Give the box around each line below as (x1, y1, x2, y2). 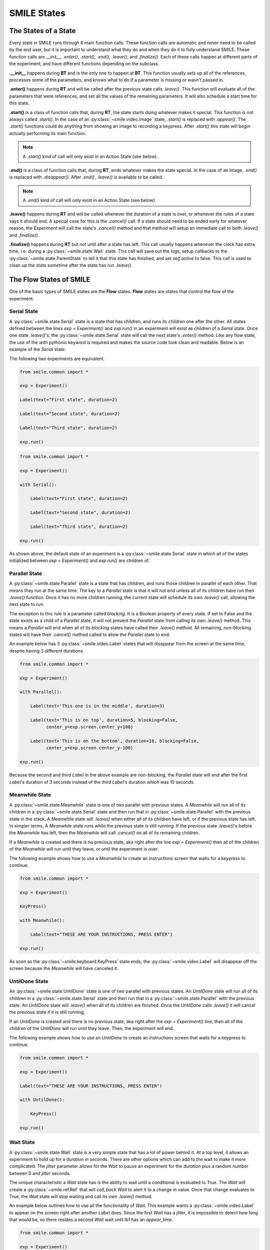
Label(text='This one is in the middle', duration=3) (30, 703, 165, 709)
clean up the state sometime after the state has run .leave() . (9, 262, 132, 268)
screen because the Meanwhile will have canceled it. (9, 965, 118, 971)
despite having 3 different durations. (9, 647, 84, 653)
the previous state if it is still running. (9, 1009, 85, 1015)
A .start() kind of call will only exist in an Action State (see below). (22, 153, 158, 159)
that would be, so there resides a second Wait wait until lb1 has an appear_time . (9, 1216, 173, 1222)
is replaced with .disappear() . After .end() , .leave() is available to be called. (9, 174, 163, 180)
